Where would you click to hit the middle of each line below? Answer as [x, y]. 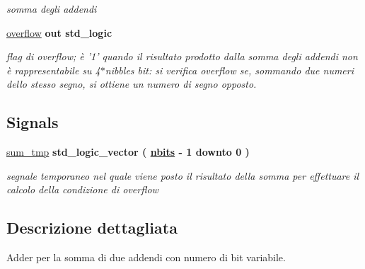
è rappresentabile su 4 [53, 70]
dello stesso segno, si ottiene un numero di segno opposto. [132, 84]
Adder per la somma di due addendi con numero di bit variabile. [146, 257]
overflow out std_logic [59, 32]
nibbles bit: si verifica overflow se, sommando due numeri [229, 70]
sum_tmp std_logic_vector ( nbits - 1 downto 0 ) [128, 152]
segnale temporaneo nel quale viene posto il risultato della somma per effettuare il [183, 175]
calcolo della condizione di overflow [82, 189]
